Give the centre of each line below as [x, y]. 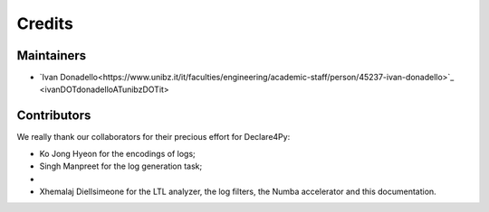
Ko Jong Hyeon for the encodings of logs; [118, 153]
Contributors [54, 116]
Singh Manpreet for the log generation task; [121, 166]
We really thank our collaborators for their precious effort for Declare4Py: [153, 137]
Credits [45, 23]
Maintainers [52, 55]
